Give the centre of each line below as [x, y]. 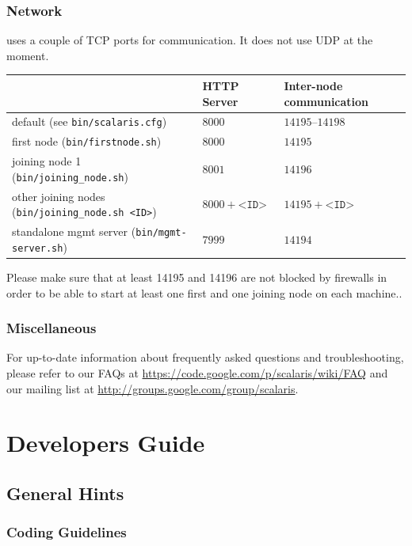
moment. [28, 55]
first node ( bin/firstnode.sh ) [87, 141]
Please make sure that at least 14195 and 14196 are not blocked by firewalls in [197, 277]
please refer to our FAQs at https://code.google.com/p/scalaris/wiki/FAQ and [197, 372]
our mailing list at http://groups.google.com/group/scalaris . [153, 388]
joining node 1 [47, 161]
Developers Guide [106, 443]
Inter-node [313, 85]
